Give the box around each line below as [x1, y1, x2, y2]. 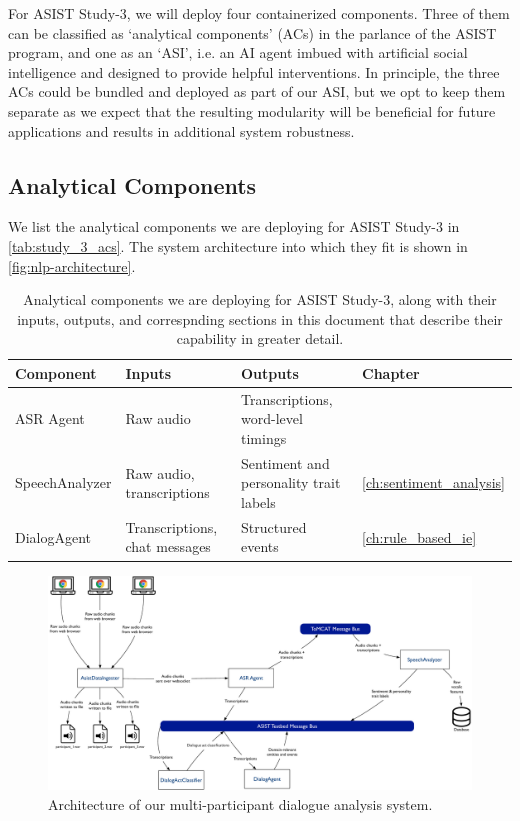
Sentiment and [241, 452, 330, 473]
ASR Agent [15, 408, 85, 429]
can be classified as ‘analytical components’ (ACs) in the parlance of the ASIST [8, 22, 497, 43]
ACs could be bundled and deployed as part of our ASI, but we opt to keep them [8, 81, 506, 102]
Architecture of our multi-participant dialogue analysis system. [48, 793, 433, 814]
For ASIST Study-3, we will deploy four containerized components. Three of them [8, 3, 510, 23]
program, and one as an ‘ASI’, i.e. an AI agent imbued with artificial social [8, 42, 468, 63]
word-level [241, 408, 303, 429]
